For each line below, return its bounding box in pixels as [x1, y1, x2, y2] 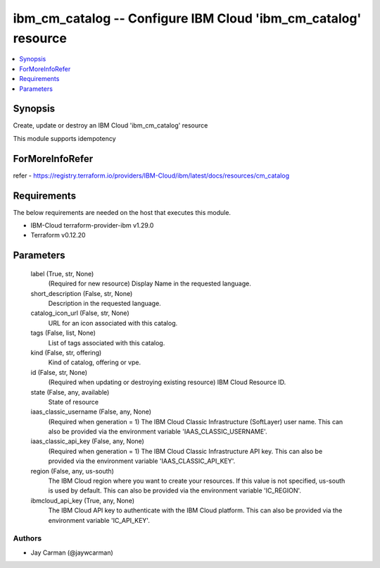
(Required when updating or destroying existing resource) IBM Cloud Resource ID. [48, 378, 286, 387]
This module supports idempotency [13, 134, 116, 142]
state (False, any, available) [30, 388, 110, 396]
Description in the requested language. [48, 299, 161, 307]
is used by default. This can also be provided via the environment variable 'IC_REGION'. [48, 486, 302, 495]
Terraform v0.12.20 [30, 231, 86, 240]
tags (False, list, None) [30, 328, 96, 338]
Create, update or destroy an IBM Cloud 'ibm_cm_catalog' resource [13, 121, 208, 130]
